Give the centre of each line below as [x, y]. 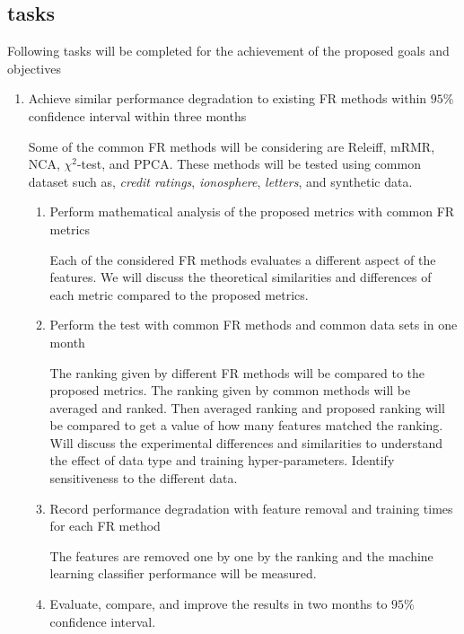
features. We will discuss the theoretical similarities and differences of [241, 277]
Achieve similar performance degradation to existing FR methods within [228, 98]
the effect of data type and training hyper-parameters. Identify [222, 460]
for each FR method [105, 526]
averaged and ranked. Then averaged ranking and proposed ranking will [247, 407]
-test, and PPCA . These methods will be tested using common [249, 164]
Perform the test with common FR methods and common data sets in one [254, 325]
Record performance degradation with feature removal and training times [251, 508]
